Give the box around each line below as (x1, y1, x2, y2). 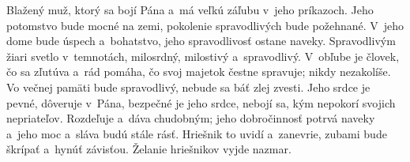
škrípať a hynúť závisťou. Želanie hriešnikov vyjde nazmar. (6, 141, 292, 157)
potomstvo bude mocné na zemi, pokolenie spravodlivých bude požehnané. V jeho (6, 17, 404, 33)
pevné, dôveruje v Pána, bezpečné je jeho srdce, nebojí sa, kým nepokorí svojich (6, 94, 396, 111)
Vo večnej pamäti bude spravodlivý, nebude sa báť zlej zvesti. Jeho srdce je (6, 78, 371, 95)
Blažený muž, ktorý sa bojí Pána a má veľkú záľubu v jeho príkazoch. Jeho (6, 2, 374, 17)
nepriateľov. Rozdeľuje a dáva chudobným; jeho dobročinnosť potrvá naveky (6, 110, 375, 126)
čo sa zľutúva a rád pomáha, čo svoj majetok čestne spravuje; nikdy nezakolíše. (6, 63, 391, 80)
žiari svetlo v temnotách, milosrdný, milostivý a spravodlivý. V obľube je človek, (6, 47, 400, 64)
